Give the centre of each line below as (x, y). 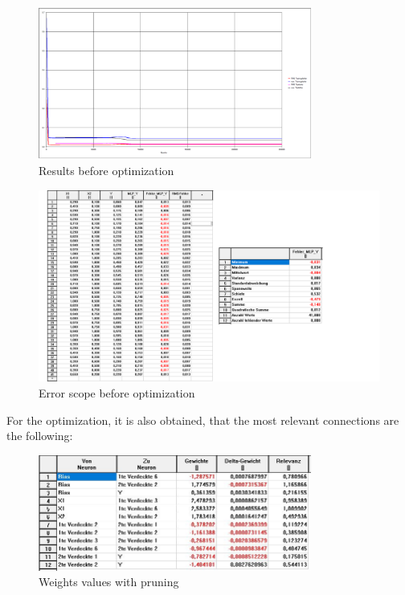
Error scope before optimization (117, 393)
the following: (40, 436)
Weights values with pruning (109, 582)
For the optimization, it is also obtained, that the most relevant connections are (203, 420)
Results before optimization (106, 171)
